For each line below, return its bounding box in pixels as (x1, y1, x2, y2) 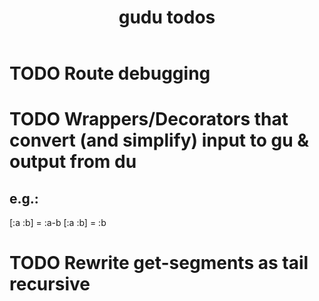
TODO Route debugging (9, 62, 211, 85)
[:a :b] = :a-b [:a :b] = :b (9, 217, 107, 229)
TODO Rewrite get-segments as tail (9, 252, 309, 275)
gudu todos (118, 6, 216, 29)
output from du (9, 151, 137, 173)
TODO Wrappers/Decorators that (9, 108, 289, 131)
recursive (9, 273, 91, 296)
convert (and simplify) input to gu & (9, 129, 310, 152)
